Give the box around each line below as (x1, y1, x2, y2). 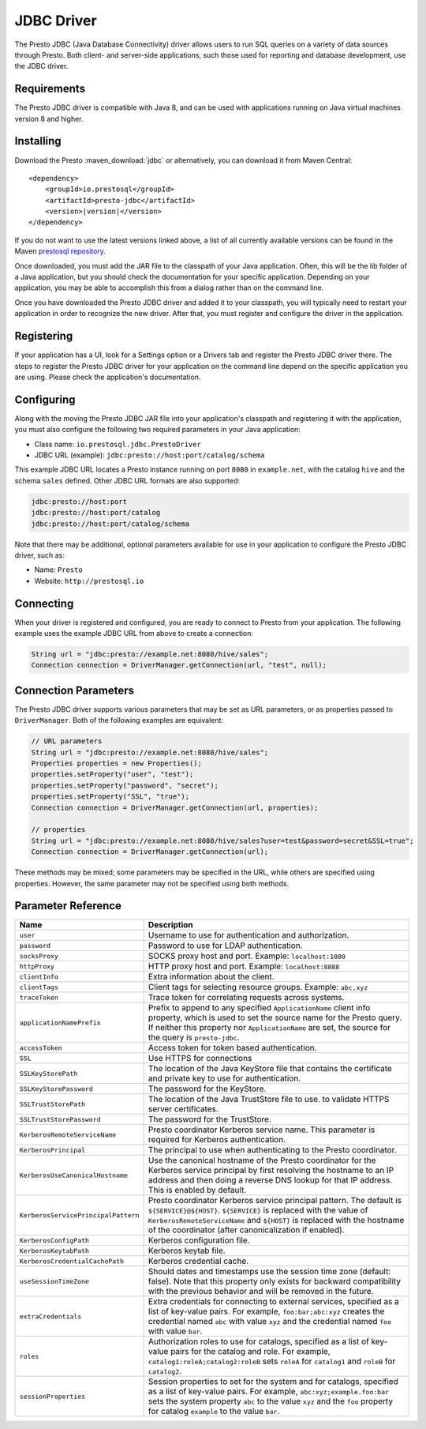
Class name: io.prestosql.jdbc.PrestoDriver (34, 439, 201, 449)
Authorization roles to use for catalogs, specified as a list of (148, 1336, 370, 1347)
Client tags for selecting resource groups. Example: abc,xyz (148, 982, 368, 993)
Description (148, 919, 193, 931)
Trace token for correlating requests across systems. (148, 992, 345, 1003)
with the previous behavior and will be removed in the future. (148, 1286, 374, 1297)
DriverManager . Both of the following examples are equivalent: (14, 716, 224, 725)
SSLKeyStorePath (19, 1069, 78, 1077)
